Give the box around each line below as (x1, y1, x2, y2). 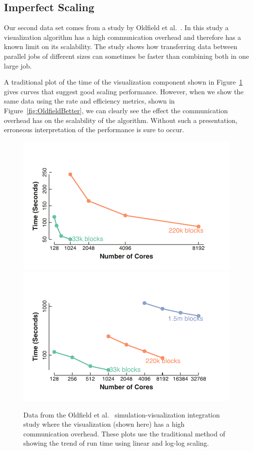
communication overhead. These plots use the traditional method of (23, 428, 225, 438)
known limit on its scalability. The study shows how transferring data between (4, 41, 237, 52)
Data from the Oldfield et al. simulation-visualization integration (23, 409, 220, 419)
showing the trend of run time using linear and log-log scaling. (23, 438, 209, 448)
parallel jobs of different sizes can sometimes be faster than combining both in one (4, 51, 249, 61)
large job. (4, 60, 32, 70)
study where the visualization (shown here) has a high (23, 419, 185, 429)
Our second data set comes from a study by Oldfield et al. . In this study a (4, 22, 229, 33)
